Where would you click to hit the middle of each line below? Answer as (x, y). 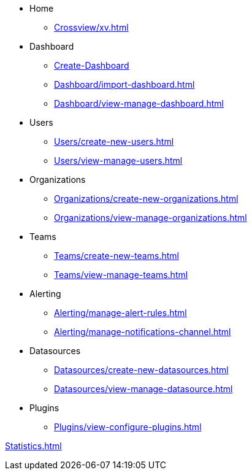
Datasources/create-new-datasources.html (141, 370)
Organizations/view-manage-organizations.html (151, 218)
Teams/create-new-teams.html (116, 256)
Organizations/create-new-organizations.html (146, 199)
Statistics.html (33, 446)
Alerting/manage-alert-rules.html (120, 313)
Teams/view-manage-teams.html (121, 275)
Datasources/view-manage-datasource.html (143, 389)
